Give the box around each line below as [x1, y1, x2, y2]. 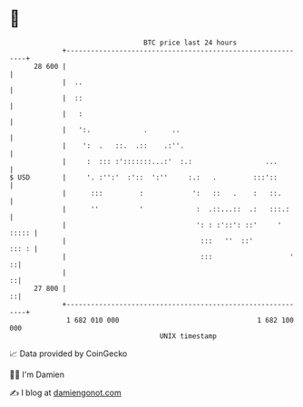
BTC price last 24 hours [143, 38, 238, 47]
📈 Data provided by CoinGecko [9, 348, 128, 359]
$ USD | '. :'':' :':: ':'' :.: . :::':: [9, 172, 279, 182]
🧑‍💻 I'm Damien [9, 369, 65, 380]
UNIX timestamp [159, 331, 218, 341]
